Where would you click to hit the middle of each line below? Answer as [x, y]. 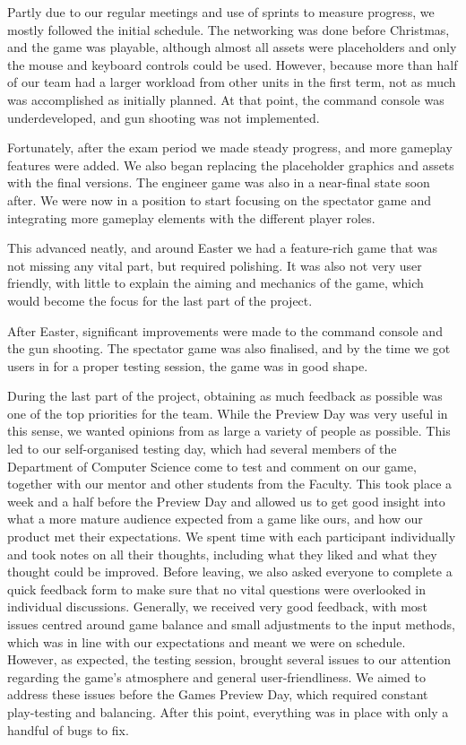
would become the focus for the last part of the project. [160, 300]
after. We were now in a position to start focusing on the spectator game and [219, 199]
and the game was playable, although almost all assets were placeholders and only [232, 47]
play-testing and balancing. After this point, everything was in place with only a [228, 711]
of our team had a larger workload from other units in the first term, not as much [232, 82]
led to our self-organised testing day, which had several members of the [202, 449]
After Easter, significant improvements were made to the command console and [225, 330]
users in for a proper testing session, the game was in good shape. [188, 365]
